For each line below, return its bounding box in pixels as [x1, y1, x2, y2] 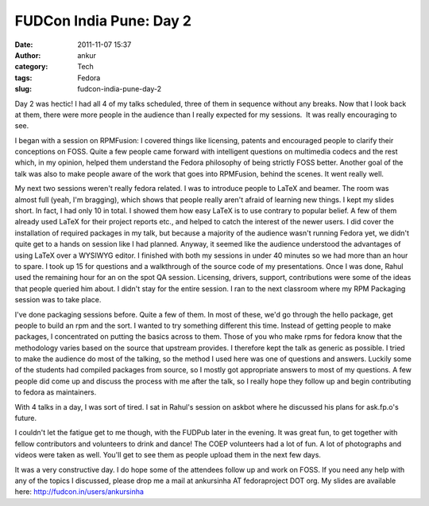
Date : [14, 40, 33, 49]
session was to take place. [14, 295, 102, 305]
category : [14, 62, 48, 72]
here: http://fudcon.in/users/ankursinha [14, 487, 145, 496]
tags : [14, 72, 33, 83]
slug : [14, 84, 32, 94]
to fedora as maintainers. [14, 387, 97, 397]
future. [14, 414, 37, 423]
